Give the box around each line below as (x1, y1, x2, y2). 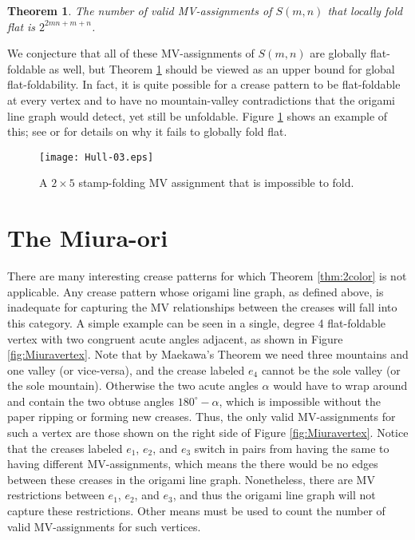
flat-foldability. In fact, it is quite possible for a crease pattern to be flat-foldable (7, 76, 401, 93)
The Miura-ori (7, 221, 168, 254)
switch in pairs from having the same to (194, 439, 389, 456)
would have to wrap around (273, 377, 408, 394)
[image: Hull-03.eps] (39, 151, 154, 163)
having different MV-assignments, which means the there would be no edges (7, 455, 378, 472)
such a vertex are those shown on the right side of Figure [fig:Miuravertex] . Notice (7, 424, 409, 441)
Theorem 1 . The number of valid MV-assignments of (7, 2, 272, 18)
